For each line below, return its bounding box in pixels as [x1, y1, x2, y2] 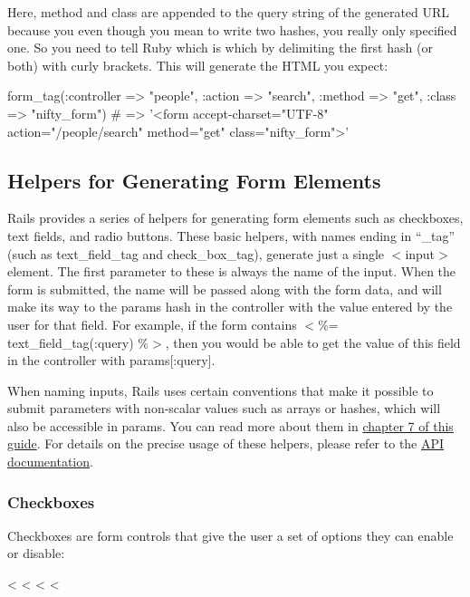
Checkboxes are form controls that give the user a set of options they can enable [7, 525, 454, 544]
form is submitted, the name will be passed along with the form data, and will [7, 279, 442, 298]
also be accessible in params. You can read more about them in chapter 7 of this [7, 416, 454, 435]
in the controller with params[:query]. [7, 351, 216, 370]
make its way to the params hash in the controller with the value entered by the [7, 297, 453, 316]
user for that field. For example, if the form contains [7, 314, 297, 333]
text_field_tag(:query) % [7, 332, 149, 351]
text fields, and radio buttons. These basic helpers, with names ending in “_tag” [7, 226, 456, 245]
